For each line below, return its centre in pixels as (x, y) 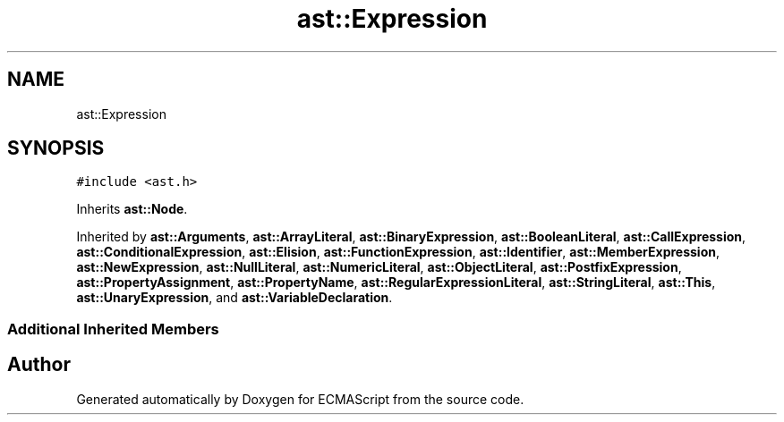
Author (39, 365)
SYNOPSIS (56, 148)
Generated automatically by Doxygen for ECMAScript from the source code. (300, 399)
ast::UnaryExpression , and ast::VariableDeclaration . (234, 298)
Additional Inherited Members (113, 329)
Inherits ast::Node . (132, 209)
